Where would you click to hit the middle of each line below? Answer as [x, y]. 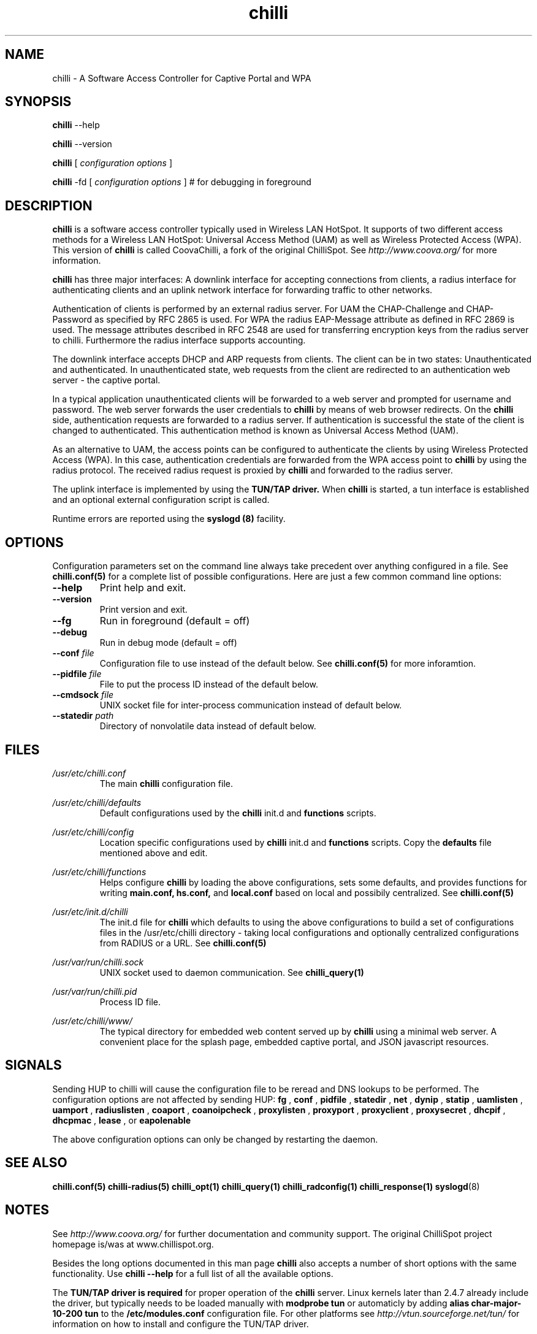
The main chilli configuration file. [166, 783]
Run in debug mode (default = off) [168, 643]
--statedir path [83, 716]
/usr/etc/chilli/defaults [97, 802]
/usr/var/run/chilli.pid [95, 991]
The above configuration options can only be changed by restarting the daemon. [215, 1139]
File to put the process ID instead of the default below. [209, 684]
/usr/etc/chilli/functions [99, 872]
